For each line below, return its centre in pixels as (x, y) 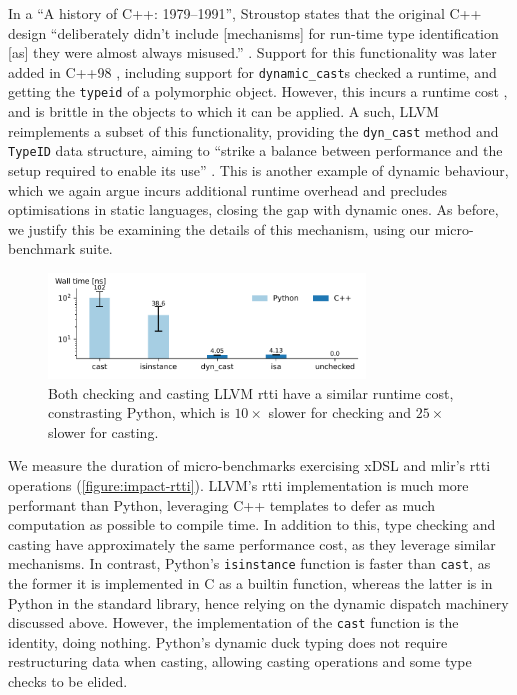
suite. (96, 248)
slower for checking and (340, 412)
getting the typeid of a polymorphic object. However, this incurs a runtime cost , (258, 91)
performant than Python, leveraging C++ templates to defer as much (222, 504)
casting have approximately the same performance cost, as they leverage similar (252, 543)
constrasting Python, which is (139, 412)
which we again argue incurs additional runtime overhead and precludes (228, 189)
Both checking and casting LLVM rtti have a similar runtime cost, (251, 392)
